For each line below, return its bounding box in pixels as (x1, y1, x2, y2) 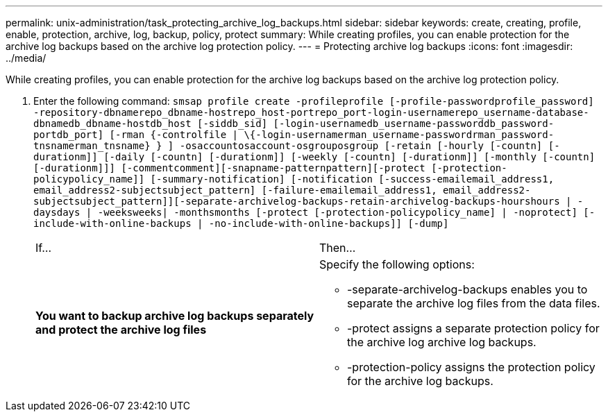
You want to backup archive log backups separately (35, 309, 314, 323)
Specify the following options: (319, 257, 475, 271)
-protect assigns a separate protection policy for (347, 321, 600, 335)
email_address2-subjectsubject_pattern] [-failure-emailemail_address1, (33, 185, 437, 196)
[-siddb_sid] (197, 118, 268, 129)
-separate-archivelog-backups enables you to (347, 282, 588, 296)
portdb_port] (33, 129, 104, 140)
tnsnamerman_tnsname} (33, 140, 151, 151)
